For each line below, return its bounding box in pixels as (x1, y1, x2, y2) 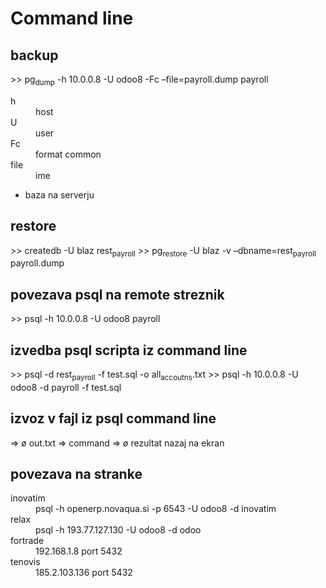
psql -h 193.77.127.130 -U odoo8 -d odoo (35, 524, 202, 536)
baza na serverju (24, 188, 95, 201)
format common (35, 148, 102, 160)
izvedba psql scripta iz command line (10, 342, 248, 359)
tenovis (10, 556, 41, 568)
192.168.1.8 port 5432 (35, 545, 123, 557)
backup (10, 47, 59, 64)
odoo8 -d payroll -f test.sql (10, 381, 122, 393)
